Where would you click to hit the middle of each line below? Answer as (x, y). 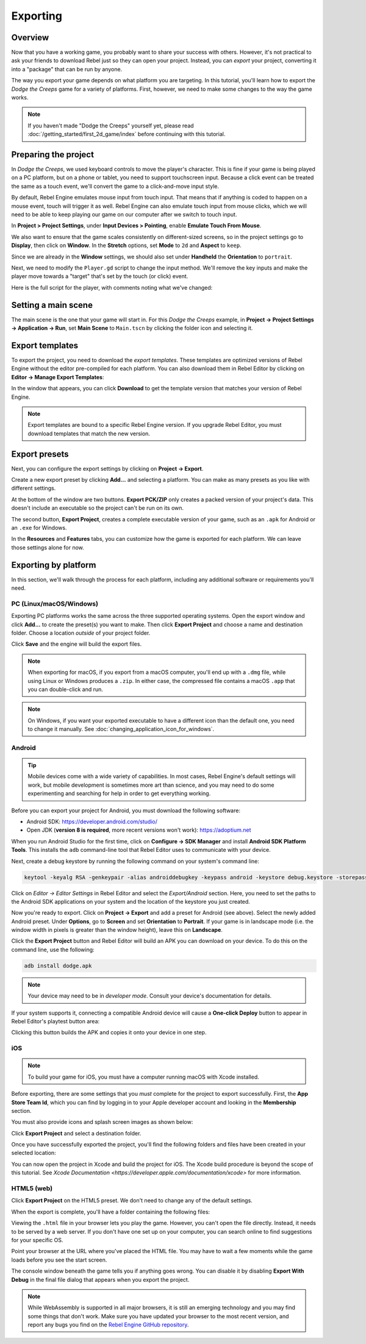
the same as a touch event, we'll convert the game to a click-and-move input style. (115, 186)
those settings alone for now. (48, 547)
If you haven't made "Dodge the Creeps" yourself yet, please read (111, 126)
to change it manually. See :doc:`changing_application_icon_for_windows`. (121, 729)
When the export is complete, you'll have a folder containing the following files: (111, 1212)
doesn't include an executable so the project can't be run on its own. (98, 508)
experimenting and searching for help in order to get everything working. (119, 793)
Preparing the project (53, 155)
